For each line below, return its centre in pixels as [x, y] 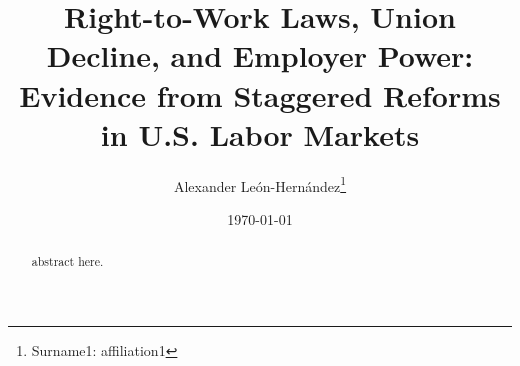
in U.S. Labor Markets [260, 133]
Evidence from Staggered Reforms [260, 94]
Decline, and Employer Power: [260, 55]
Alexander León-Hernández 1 [260, 184]
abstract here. [67, 261]
